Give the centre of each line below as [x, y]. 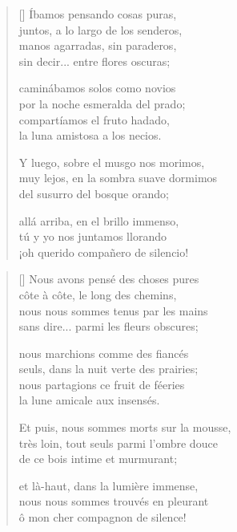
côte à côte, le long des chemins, [98, 294]
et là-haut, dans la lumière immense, [108, 485]
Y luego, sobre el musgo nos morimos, [112, 162]
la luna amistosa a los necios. [90, 135]
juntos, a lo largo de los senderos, [100, 29]
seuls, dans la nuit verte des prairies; [108, 369]
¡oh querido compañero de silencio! [104, 252]
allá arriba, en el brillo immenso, [99, 220]
